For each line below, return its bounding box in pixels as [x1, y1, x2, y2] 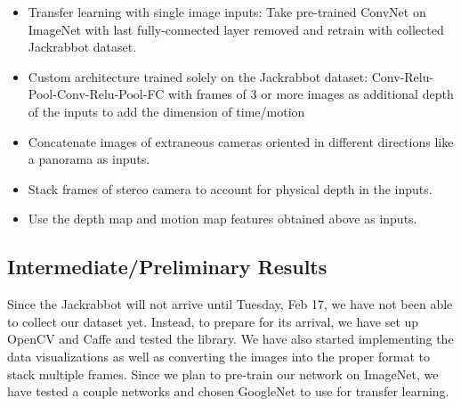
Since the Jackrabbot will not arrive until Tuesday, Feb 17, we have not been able [7, 295, 453, 313]
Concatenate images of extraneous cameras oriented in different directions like [28, 132, 454, 150]
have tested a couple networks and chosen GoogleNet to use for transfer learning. [7, 382, 449, 401]
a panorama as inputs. [28, 150, 150, 168]
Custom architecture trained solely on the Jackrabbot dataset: [28, 67, 368, 85]
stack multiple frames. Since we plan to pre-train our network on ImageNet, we [7, 364, 439, 383]
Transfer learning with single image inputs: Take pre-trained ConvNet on [28, 3, 426, 20]
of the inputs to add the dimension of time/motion [28, 101, 305, 120]
